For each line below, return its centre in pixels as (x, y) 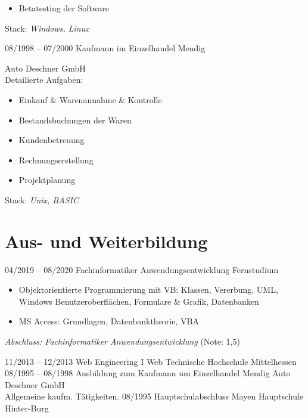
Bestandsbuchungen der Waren (75, 120)
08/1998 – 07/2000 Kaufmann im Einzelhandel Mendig (105, 48)
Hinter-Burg (27, 408)
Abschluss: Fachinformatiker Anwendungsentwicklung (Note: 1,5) (122, 341)
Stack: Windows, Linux (47, 28)
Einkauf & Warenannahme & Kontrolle (90, 99)
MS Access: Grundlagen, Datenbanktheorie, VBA (109, 321)
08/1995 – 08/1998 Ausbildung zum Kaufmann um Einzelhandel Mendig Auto (148, 373)
